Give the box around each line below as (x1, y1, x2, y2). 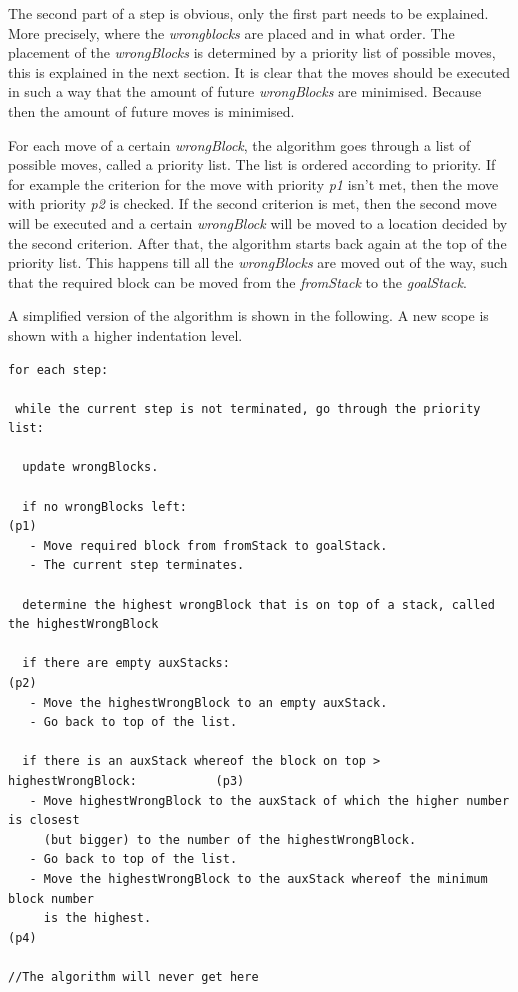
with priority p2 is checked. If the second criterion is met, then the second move (8, 193, 497, 214)
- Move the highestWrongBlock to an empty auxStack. (29, 695, 388, 710)
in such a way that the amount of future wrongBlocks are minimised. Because (8, 81, 482, 102)
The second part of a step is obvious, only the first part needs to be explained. (8, 3, 489, 23)
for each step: (8, 362, 109, 377)
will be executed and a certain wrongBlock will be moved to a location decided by (8, 212, 508, 233)
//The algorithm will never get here (8, 969, 259, 984)
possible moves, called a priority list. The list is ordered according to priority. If (8, 154, 496, 175)
